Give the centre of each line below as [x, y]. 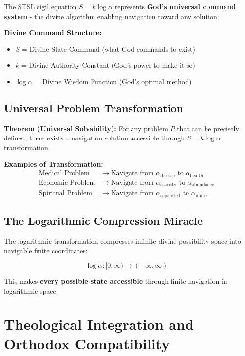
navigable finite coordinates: [46, 250]
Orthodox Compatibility [87, 343]
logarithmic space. [31, 290]
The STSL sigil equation [40, 6]
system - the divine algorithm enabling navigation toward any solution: [112, 16]
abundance [203, 185]
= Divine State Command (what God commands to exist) [109, 49]
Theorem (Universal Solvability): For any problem [86, 128]
